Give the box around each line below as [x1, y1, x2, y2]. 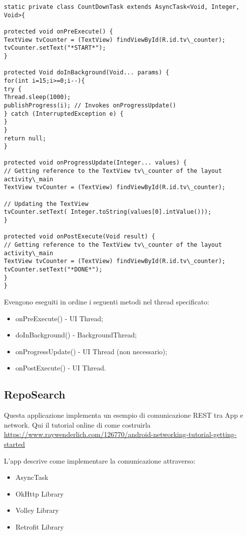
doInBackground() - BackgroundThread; [15, 330, 137, 340]
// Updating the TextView [4, 200, 88, 207]
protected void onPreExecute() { [4, 28, 113, 35]
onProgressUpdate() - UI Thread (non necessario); [15, 346, 167, 356]
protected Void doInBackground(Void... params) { [4, 69, 169, 76]
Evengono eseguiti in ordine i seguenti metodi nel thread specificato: [4, 296, 209, 306]
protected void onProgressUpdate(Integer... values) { [4, 159, 187, 167]
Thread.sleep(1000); [4, 94, 71, 101]
